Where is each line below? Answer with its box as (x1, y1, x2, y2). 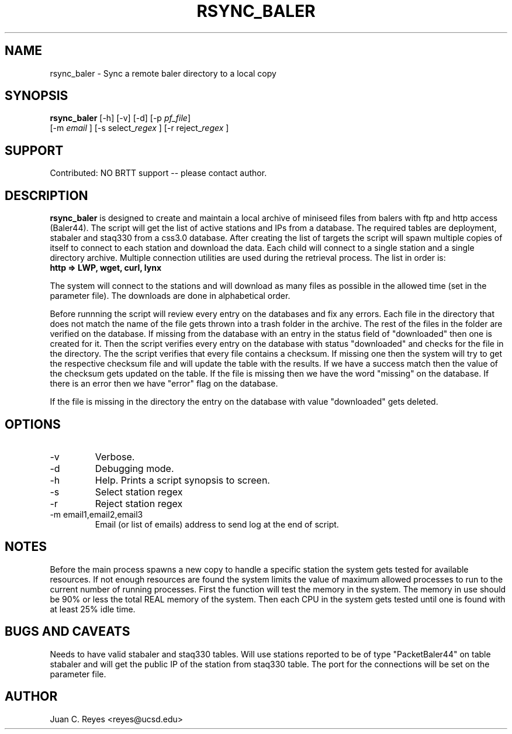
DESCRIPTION (5, 188, 88, 203)
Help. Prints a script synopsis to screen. (95, 474, 270, 486)
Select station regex (95, 485, 183, 498)
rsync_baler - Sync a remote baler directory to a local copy (50, 68, 276, 78)
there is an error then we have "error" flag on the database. (50, 378, 278, 389)
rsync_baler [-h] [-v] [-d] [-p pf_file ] (50, 113, 191, 123)
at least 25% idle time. (50, 604, 136, 614)
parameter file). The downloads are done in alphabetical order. (50, 291, 290, 301)
